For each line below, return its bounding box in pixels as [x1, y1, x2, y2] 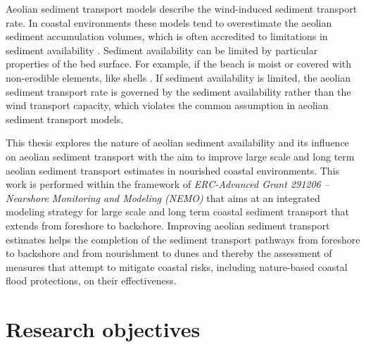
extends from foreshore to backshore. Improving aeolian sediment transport [6, 217, 330, 232]
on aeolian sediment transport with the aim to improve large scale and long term [6, 149, 355, 163]
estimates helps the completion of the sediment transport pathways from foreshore [6, 232, 360, 246]
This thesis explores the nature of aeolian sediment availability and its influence [6, 135, 349, 150]
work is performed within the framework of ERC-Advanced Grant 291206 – [6, 177, 329, 191]
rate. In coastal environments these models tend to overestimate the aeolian [6, 15, 332, 30]
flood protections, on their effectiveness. [6, 273, 177, 288]
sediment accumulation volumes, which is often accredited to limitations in [6, 29, 328, 44]
